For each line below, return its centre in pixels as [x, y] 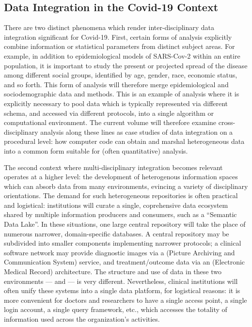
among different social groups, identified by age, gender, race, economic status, [121, 75]
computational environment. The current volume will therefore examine [110, 122]
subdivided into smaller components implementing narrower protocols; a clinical [123, 243]
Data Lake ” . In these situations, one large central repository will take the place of [125, 224]
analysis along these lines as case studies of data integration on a [137, 132]
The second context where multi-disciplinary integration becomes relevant [113, 167]
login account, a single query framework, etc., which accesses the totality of [116, 309]
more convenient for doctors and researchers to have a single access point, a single [126, 300]
